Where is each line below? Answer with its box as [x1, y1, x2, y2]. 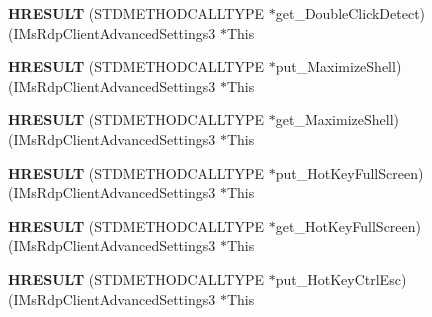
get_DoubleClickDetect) [275, 3, 426, 23]
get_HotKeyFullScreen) [275, 215, 422, 236]
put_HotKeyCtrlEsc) [275, 268, 407, 289]
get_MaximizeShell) [275, 109, 400, 130]
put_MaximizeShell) [275, 56, 402, 77]
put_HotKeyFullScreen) [275, 162, 424, 183]
